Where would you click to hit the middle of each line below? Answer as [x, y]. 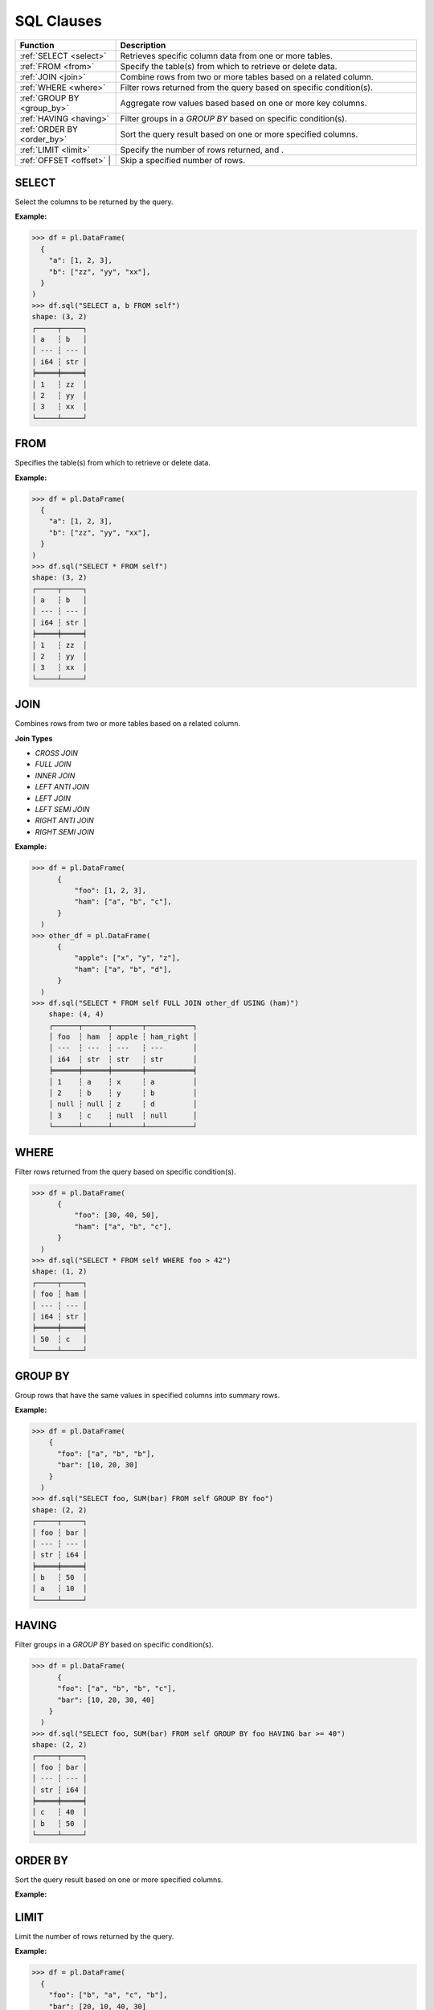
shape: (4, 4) [76, 1014]
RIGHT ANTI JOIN [64, 821]
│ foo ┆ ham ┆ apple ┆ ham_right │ [123, 1037]
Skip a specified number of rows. [182, 160]
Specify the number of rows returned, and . [202, 150]
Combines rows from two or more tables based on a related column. [128, 724]
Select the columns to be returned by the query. [94, 202]
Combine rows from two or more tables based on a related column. [247, 76]
